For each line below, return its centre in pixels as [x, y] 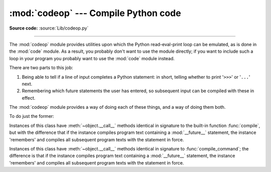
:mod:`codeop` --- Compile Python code [95, 13]
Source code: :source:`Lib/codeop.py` [49, 28]
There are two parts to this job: [41, 68]
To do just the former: [32, 116]
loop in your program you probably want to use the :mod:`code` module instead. [92, 58]
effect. [29, 98]
